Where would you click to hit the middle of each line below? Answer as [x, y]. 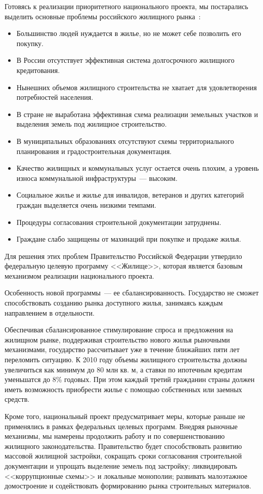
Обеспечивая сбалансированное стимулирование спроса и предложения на [119, 330]
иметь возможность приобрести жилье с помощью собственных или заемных [123, 389]
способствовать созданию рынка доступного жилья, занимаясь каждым [114, 303]
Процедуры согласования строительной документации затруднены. [119, 222]
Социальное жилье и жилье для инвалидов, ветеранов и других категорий [130, 195]
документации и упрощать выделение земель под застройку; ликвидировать [121, 465]
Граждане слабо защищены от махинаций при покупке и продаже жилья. [129, 239]
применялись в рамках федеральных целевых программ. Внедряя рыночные [121, 426]
